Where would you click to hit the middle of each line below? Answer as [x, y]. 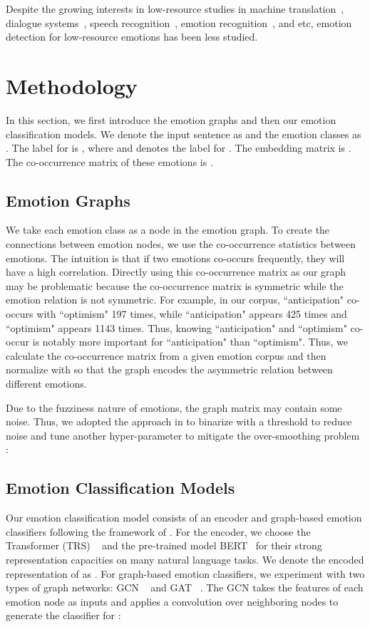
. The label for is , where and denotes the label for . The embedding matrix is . [179, 148]
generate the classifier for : [63, 615]
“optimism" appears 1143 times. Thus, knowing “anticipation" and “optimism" [176, 327]
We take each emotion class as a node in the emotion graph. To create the [168, 230]
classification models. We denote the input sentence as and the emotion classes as [184, 134]
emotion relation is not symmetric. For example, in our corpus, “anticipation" [175, 300]
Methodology [72, 85]
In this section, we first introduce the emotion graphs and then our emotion [171, 119]
